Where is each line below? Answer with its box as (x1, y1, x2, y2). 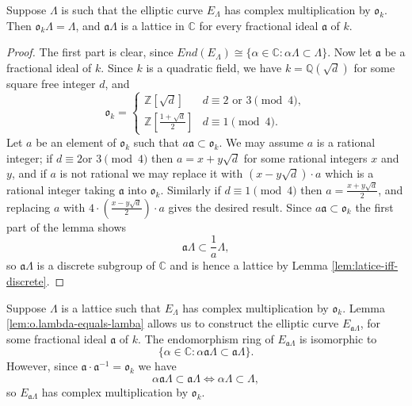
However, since (6, 358, 78, 374)
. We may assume (219, 133, 304, 150)
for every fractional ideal (199, 17, 319, 33)
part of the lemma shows (6, 218, 127, 235)
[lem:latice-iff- (331, 257, 399, 274)
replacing (6, 198, 51, 215)
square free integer (6, 75, 96, 91)
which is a (325, 165, 374, 182)
